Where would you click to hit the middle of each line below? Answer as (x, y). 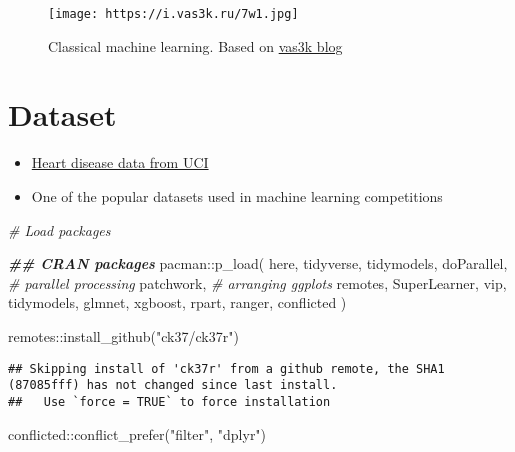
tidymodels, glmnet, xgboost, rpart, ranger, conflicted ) (177, 302)
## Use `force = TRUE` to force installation (169, 401)
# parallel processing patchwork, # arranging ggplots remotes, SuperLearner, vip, (257, 282)
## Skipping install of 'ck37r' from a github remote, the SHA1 (226, 368)
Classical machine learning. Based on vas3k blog (195, 45)
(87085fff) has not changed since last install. (173, 385)
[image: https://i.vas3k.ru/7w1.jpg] (173, 14)
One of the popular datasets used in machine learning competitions (237, 195)
